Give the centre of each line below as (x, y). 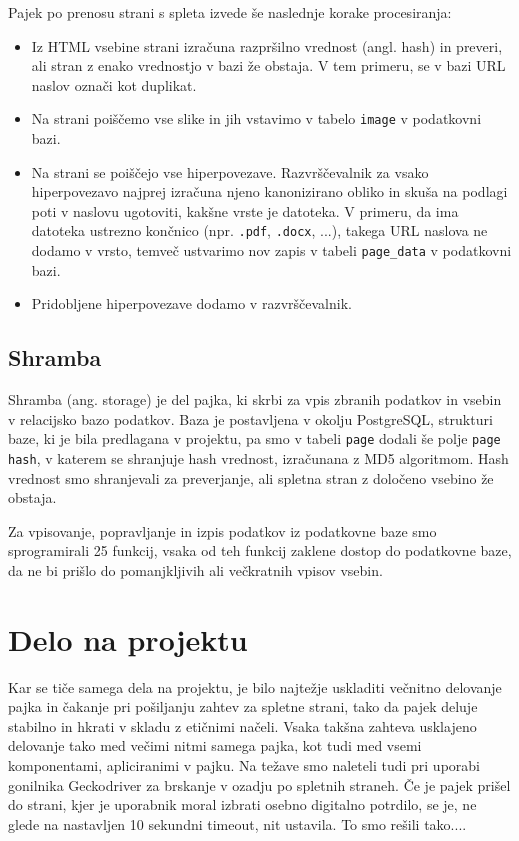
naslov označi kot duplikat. (114, 84)
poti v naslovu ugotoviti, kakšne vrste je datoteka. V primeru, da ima (245, 210)
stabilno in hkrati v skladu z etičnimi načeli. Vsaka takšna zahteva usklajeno (242, 725)
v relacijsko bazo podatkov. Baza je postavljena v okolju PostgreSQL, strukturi (250, 418)
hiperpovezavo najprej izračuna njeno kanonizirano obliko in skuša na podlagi (269, 191)
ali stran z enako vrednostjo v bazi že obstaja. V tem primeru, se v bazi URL (268, 65)
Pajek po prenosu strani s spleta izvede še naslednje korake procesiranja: (230, 12)
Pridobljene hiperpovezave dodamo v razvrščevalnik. (191, 303)
